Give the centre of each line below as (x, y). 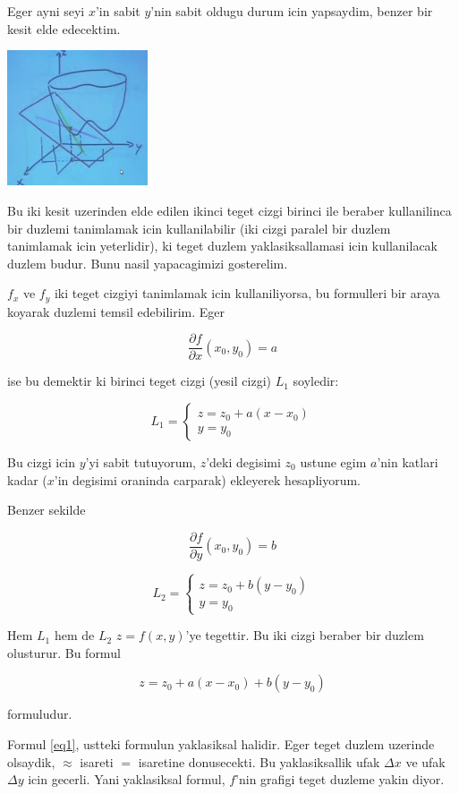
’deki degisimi (243, 462)
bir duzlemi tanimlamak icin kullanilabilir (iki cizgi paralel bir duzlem (199, 228)
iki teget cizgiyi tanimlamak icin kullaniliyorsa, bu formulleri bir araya (247, 293)
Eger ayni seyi (46, 11)
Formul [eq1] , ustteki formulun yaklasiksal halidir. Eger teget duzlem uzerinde (221, 744)
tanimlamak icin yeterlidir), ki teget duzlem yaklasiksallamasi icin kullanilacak (222, 246)
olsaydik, (31, 761)
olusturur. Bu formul (64, 652)
